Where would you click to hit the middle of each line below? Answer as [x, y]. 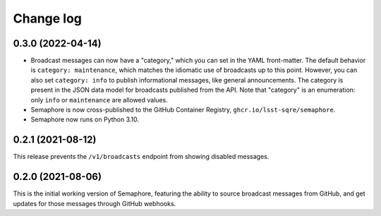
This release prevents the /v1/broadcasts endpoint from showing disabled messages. [141, 157]
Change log [48, 18]
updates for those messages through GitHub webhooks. [95, 203]
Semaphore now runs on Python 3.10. [85, 119]
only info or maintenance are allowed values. [99, 100]
